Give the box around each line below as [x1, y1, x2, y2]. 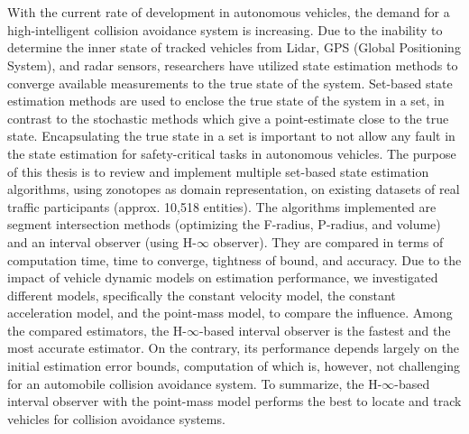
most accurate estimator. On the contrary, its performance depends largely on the [7, 338, 460, 357]
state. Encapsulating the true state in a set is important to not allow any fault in [7, 126, 455, 145]
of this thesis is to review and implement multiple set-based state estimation [7, 162, 429, 180]
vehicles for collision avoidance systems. [7, 409, 225, 428]
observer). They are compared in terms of [213, 232, 444, 251]
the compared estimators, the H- [7, 320, 187, 339]
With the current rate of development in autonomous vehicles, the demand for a [7, 3, 450, 22]
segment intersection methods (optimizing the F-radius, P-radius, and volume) [7, 215, 441, 234]
